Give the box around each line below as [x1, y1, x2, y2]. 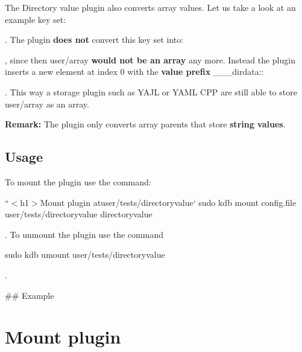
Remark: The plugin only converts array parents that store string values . [5, 118, 286, 130]
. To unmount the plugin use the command [5, 228, 163, 240]
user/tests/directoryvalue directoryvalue [5, 208, 153, 220]
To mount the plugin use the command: [5, 175, 151, 188]
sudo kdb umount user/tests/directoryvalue [5, 248, 165, 261]
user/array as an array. [5, 97, 89, 110]
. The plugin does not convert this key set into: [5, 33, 184, 46]
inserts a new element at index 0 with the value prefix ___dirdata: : [5, 65, 264, 78]
